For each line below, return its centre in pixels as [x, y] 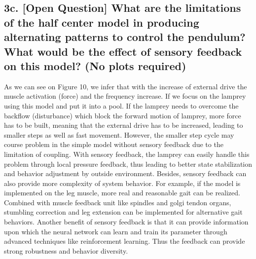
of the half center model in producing [102, 22]
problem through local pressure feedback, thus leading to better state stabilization [128, 164]
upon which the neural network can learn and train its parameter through [116, 231]
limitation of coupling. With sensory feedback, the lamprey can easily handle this [127, 154]
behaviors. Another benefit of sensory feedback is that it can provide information [126, 222]
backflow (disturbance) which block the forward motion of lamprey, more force [123, 115]
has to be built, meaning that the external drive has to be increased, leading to [124, 125]
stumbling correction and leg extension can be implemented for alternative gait [123, 212]
